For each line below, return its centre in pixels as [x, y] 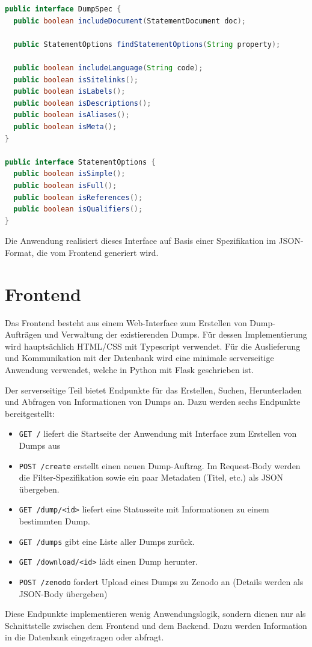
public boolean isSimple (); [69, 174]
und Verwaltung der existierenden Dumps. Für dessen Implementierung [176, 334]
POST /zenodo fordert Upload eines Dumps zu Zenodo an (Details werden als [161, 582]
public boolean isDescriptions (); [82, 103]
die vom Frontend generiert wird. [98, 252]
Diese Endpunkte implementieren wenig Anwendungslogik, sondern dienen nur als [155, 614]
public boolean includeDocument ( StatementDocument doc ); [130, 21]
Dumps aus [40, 445]
